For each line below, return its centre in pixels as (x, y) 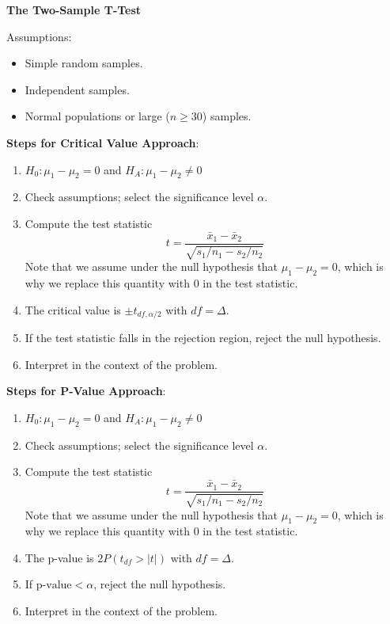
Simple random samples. (84, 63)
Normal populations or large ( (97, 116)
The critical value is (73, 309)
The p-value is (59, 557)
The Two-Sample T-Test (74, 10)
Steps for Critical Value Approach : (103, 142)
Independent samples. (77, 89)
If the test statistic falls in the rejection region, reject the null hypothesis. (203, 338)
